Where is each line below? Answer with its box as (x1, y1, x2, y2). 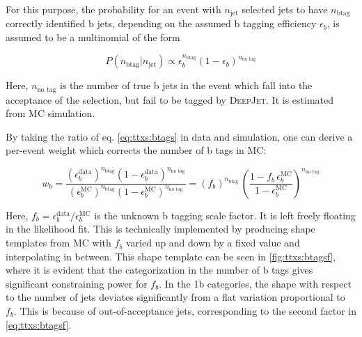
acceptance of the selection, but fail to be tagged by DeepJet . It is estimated (6, 92, 333, 107)
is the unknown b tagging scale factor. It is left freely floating (94, 207, 356, 222)
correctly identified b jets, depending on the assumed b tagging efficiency (6, 16, 317, 31)
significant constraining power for (6, 276, 148, 290)
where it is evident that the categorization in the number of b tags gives (6, 262, 313, 277)
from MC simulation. (6, 106, 95, 120)
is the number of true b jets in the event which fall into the (60, 78, 313, 93)
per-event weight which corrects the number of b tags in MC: (6, 143, 267, 157)
